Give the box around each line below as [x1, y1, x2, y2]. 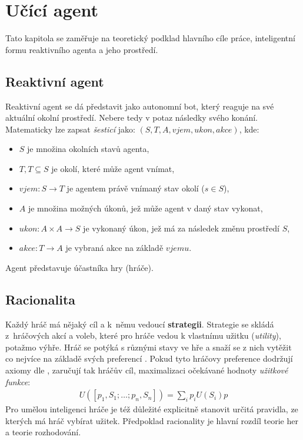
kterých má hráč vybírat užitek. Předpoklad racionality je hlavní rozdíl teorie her [5, 414, 298, 426]
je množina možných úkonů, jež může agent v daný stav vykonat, [28, 202, 263, 214]
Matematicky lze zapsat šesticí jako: [5, 123, 135, 135]
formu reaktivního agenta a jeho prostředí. [5, 43, 158, 55]
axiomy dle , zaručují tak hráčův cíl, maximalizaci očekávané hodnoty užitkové [5, 364, 288, 376]
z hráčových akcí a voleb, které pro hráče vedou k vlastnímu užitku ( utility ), [5, 329, 281, 342]
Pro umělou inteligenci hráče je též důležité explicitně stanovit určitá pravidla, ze [5, 403, 298, 415]
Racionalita [5, 290, 76, 308]
